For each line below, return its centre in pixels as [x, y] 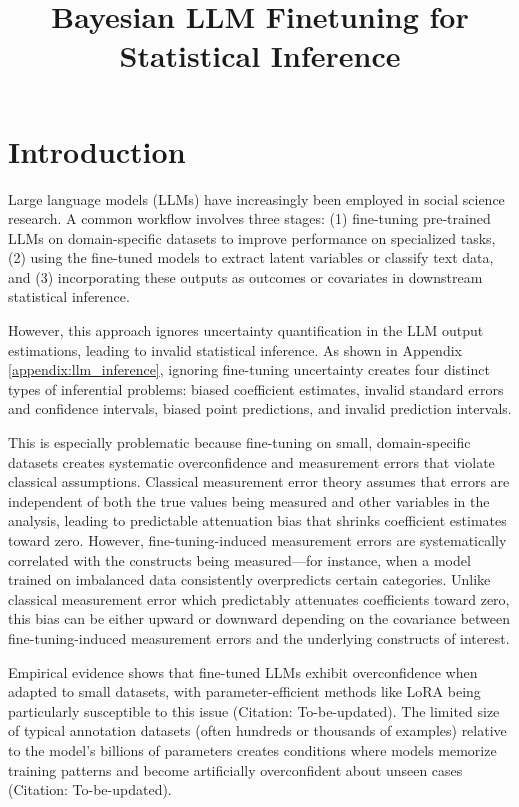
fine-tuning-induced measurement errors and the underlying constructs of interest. [259, 637]
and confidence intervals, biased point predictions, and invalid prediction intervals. [260, 408]
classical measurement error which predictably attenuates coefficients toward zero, [259, 598]
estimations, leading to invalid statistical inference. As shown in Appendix [235, 349]
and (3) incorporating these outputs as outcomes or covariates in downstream [245, 276]
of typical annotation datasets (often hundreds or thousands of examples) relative [257, 730]
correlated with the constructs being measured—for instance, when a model [239, 559]
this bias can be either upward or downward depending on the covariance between [259, 618]
